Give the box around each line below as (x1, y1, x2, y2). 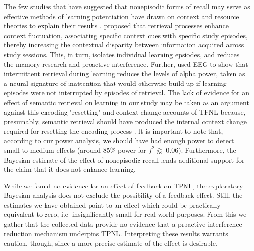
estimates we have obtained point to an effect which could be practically (4, 199, 221, 209)
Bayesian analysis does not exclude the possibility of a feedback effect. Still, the (4, 190, 243, 200)
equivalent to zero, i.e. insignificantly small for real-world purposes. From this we (4, 209, 247, 219)
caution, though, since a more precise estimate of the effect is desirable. (4, 238, 218, 248)
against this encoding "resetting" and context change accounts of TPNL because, (4, 106, 246, 117)
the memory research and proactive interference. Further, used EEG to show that (4, 59, 248, 69)
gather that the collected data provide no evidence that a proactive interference (4, 219, 242, 229)
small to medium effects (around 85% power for (4, 145, 146, 155)
